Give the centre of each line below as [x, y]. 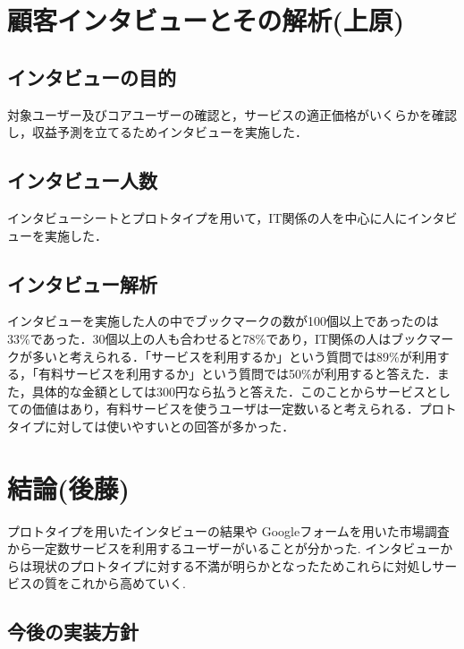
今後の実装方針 [73, 632]
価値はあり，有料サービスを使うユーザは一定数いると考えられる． [225, 409]
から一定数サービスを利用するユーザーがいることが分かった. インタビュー [224, 548]
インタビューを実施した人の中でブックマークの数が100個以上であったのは [223, 321]
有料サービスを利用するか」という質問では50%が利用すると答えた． [237, 374]
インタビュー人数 [82, 180]
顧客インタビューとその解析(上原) [206, 20]
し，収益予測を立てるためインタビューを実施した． [157, 132]
